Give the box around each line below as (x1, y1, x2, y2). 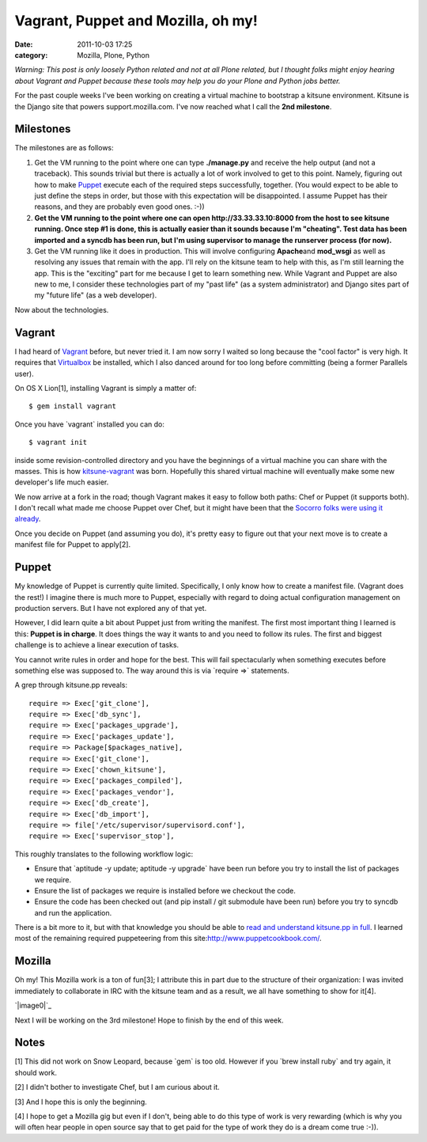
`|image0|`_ (14, 1001, 51, 1011)
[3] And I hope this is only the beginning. (14, 1097, 147, 1106)
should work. (14, 1068, 58, 1077)
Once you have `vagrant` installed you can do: (14, 419, 165, 429)
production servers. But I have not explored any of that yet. (14, 603, 207, 613)
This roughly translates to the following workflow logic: (14, 849, 194, 859)
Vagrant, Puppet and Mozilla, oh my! (14, 12, 259, 29)
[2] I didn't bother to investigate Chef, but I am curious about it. (14, 1083, 221, 1092)
